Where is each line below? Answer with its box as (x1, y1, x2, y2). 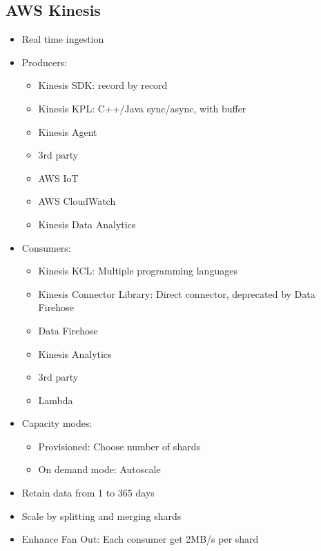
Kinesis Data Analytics (38, 217, 136, 231)
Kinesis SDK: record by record (38, 78, 168, 92)
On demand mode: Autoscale (38, 462, 161, 477)
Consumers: (21, 240, 71, 254)
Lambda (38, 392, 73, 407)
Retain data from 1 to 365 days (21, 485, 155, 500)
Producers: (21, 54, 68, 69)
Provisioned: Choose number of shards (38, 439, 200, 453)
